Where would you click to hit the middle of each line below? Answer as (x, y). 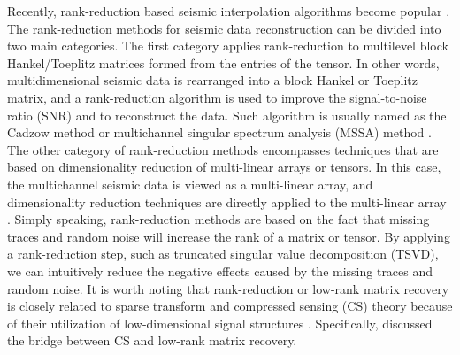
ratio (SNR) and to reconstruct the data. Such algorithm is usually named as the (227, 115)
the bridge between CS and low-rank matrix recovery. (152, 340)
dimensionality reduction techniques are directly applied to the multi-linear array (227, 201)
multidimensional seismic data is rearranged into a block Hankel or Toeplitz (213, 80)
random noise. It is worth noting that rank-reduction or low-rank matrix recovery (228, 288)
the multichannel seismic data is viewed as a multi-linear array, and (190, 184)
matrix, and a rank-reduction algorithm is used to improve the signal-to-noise (217, 97)
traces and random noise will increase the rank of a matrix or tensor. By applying (229, 236)
